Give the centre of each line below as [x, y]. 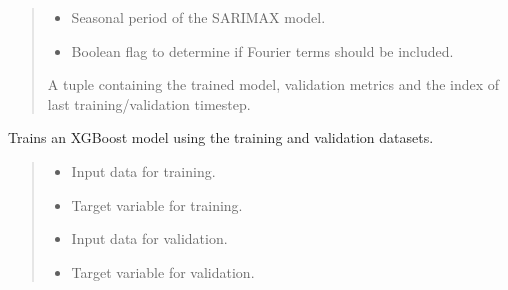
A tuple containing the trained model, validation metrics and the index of [273, 84]
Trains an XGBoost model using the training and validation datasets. [221, 137]
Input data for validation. [149, 238]
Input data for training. [143, 170]
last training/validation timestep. [149, 103]
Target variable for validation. [163, 271]
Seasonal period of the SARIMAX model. [198, 17]
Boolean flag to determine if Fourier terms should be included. [262, 50]
